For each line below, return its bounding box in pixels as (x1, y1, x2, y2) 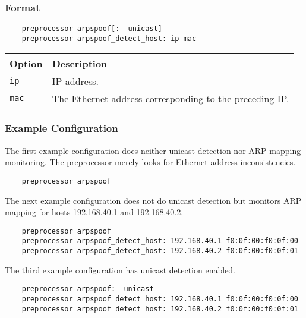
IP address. (52, 74, 99, 88)
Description (52, 56, 108, 70)
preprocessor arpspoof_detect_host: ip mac (21, 34, 197, 43)
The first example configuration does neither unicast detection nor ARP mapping (5, 144, 301, 156)
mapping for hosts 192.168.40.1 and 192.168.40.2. (5, 206, 184, 218)
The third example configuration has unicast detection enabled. (5, 263, 235, 276)
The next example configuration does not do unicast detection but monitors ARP (5, 194, 302, 206)
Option (10, 56, 43, 70)
